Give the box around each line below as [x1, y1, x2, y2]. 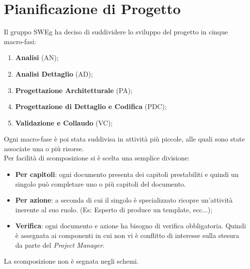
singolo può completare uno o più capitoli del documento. [15, 178, 186, 189]
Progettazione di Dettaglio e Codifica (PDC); [15, 101, 167, 111]
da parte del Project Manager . [15, 239, 105, 250]
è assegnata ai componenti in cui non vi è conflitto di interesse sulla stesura [15, 230, 239, 240]
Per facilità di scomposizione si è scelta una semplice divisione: [4, 153, 190, 163]
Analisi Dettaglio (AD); [15, 68, 93, 79]
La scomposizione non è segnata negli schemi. [4, 256, 139, 266]
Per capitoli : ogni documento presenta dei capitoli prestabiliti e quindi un [15, 169, 239, 179]
